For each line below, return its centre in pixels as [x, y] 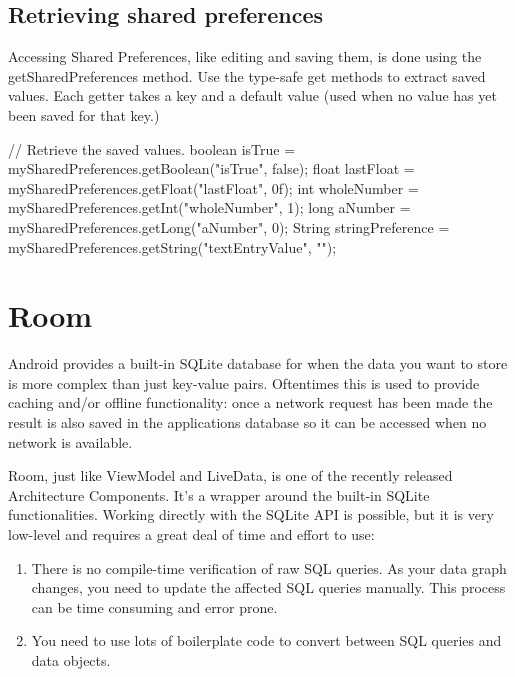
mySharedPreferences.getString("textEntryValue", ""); [172, 246]
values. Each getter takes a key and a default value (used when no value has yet [252, 95]
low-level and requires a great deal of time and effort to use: [191, 534]
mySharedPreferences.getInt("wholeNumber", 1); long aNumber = [209, 207]
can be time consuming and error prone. [154, 606]
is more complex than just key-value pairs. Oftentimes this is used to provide [244, 382]
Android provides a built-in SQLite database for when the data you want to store [258, 363]
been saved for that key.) [84, 114]
